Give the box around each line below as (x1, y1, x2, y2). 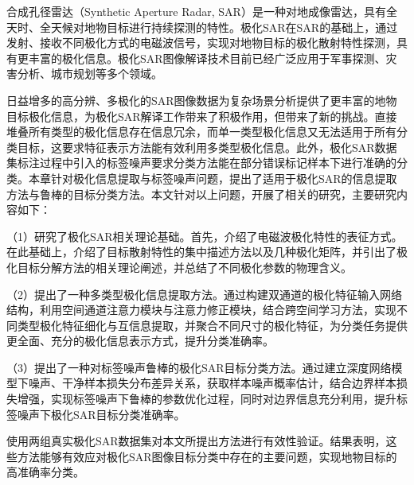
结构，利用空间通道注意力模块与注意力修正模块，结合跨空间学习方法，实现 (6, 301, 396, 318)
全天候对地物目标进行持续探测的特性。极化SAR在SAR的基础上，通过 (39, 18, 398, 35)
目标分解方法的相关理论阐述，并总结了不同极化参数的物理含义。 (17, 258, 352, 275)
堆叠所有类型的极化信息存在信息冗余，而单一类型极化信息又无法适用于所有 (6, 123, 396, 140)
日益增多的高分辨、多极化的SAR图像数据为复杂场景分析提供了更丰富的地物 (6, 91, 397, 108)
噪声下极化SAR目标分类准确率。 (17, 405, 186, 422)
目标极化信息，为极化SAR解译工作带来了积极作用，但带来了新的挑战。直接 (6, 107, 397, 124)
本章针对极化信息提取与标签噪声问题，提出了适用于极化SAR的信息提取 (28, 169, 397, 186)
